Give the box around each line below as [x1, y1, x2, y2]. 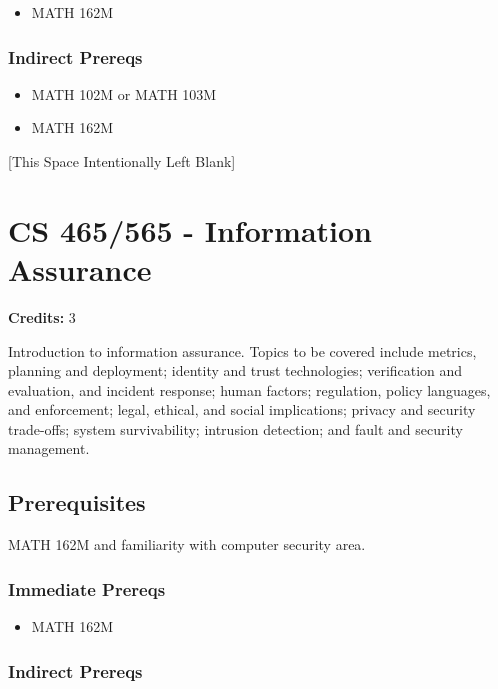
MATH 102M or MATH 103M [31, 83, 217, 104]
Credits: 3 [8, 306, 76, 327]
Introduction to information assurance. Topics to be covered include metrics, [8, 340, 477, 361]
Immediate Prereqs [8, 576, 166, 601]
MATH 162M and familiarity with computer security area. [8, 534, 366, 555]
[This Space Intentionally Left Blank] [8, 151, 236, 171]
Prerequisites [8, 487, 146, 518]
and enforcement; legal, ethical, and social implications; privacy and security [8, 399, 476, 420]
